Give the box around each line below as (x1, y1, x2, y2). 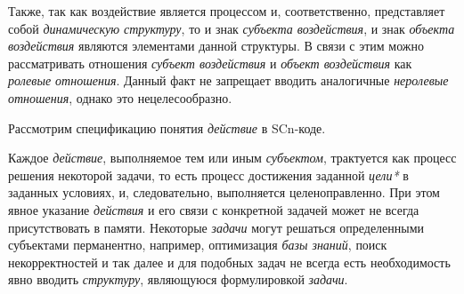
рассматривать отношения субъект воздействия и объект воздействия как (8, 53, 412, 72)
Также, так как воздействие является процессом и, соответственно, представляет (8, 2, 445, 20)
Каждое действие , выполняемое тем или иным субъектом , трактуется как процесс (8, 148, 457, 167)
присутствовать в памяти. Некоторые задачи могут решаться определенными (8, 218, 425, 236)
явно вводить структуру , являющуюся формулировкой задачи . (8, 270, 348, 289)
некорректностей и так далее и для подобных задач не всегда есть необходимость (8, 252, 451, 271)
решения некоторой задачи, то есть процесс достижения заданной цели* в (8, 165, 409, 184)
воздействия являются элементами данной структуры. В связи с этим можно (8, 36, 425, 55)
